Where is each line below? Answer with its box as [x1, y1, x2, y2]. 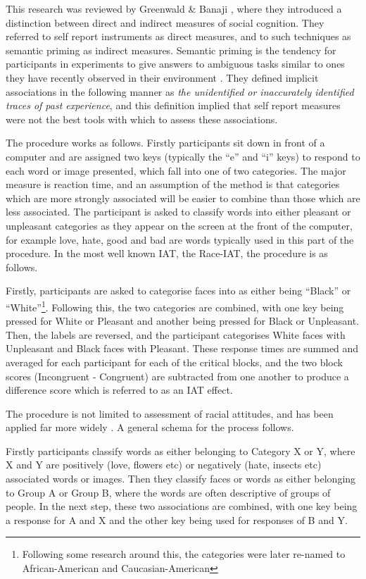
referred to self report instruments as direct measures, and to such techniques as [6, 29, 351, 44]
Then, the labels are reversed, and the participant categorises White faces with [6, 327, 346, 342]
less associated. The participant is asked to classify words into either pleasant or [6, 204, 351, 219]
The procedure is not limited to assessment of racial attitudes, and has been [6, 406, 334, 421]
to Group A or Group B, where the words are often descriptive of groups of [6, 485, 331, 499]
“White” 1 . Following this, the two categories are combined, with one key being [6, 297, 344, 314]
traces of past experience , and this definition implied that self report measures [6, 98, 341, 113]
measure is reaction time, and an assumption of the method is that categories [6, 177, 340, 192]
